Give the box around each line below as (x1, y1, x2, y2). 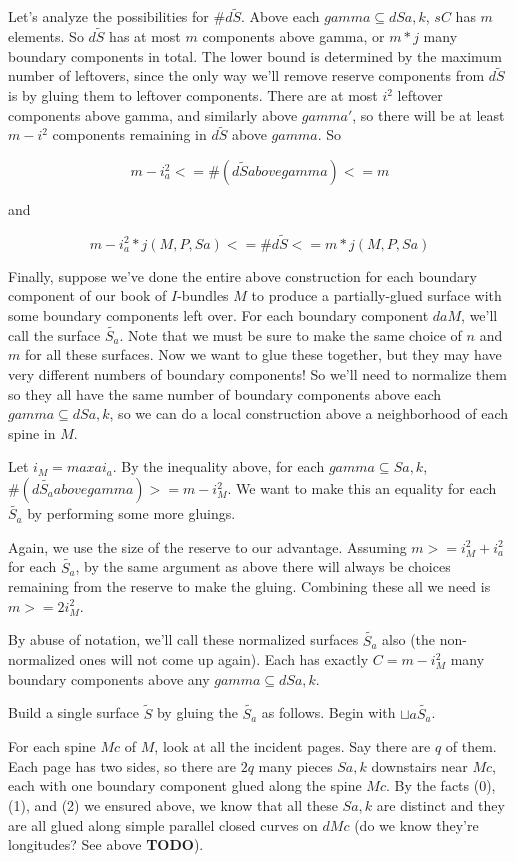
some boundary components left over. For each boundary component (8, 305, 429, 326)
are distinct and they (376, 795, 505, 815)
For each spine (8, 736, 96, 757)
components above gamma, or (202, 26, 385, 47)
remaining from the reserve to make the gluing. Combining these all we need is (8, 576, 491, 597)
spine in (8, 422, 56, 443)
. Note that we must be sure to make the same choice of (119, 324, 462, 345)
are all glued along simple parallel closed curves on (8, 814, 318, 835)
